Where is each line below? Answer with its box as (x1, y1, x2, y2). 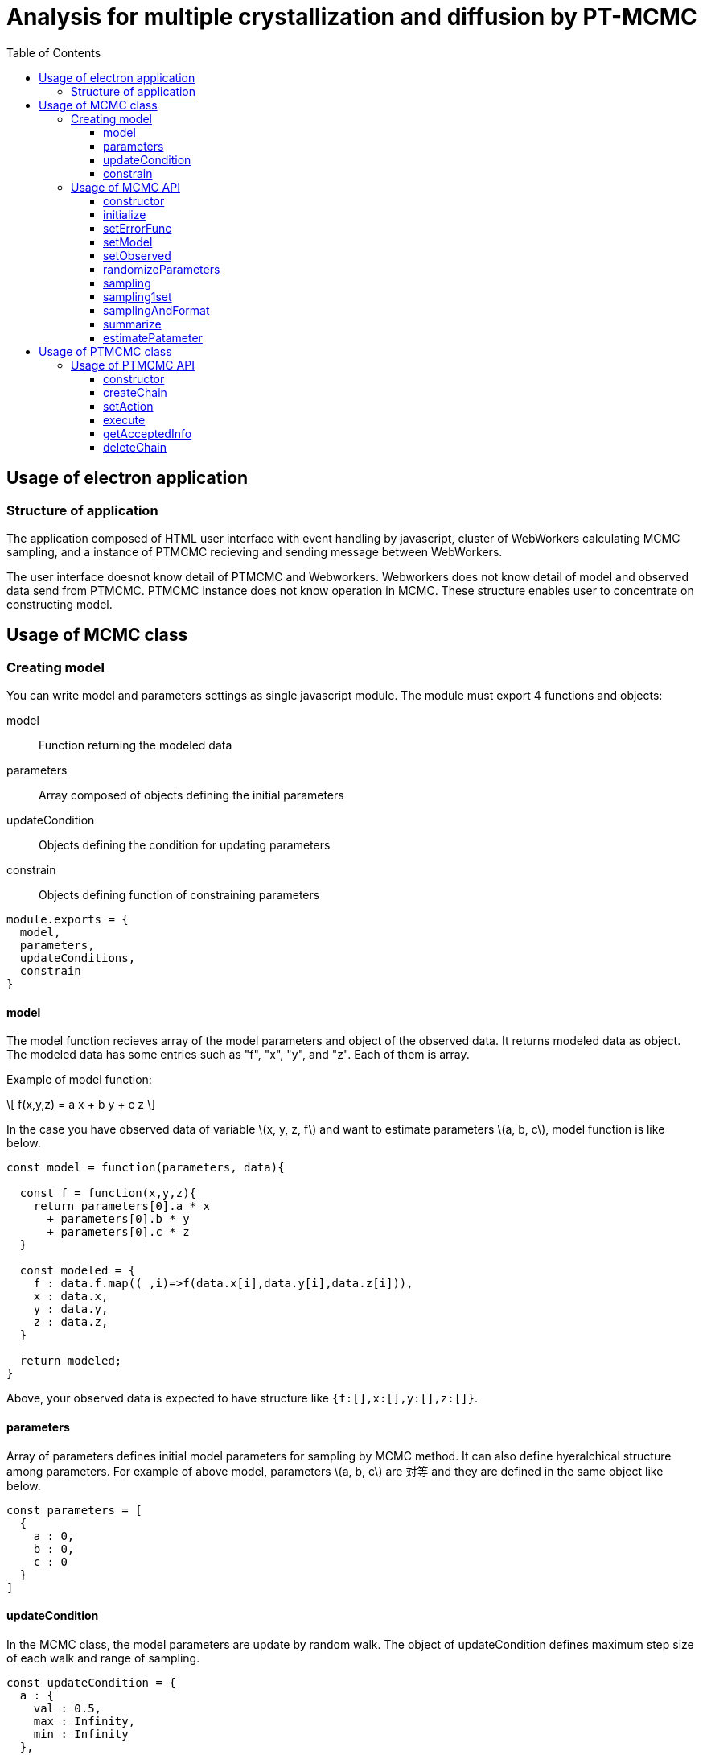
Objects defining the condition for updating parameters (39, 838, 331, 853)
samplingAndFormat (103, 303, 210, 317)
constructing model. (6, 597, 113, 611)
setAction (103, 398, 154, 413)
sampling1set (103, 289, 172, 304)
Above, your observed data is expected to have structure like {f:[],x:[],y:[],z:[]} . (6, 1391, 478, 1406)
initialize (103, 207, 146, 221)
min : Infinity (33, 1727, 129, 1741)
